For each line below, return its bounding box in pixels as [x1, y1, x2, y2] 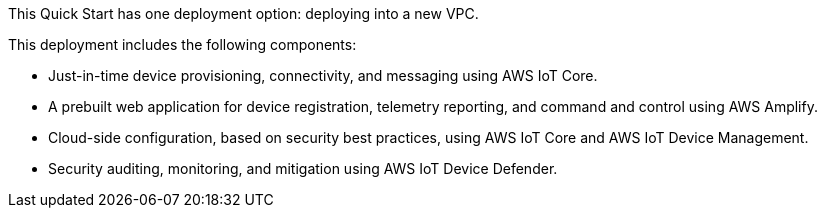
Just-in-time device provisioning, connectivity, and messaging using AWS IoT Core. [48, 67, 598, 84]
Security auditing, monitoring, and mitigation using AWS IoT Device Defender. [48, 160, 558, 177]
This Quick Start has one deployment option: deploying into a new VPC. [8, 5, 479, 22]
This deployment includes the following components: [8, 36, 357, 53]
